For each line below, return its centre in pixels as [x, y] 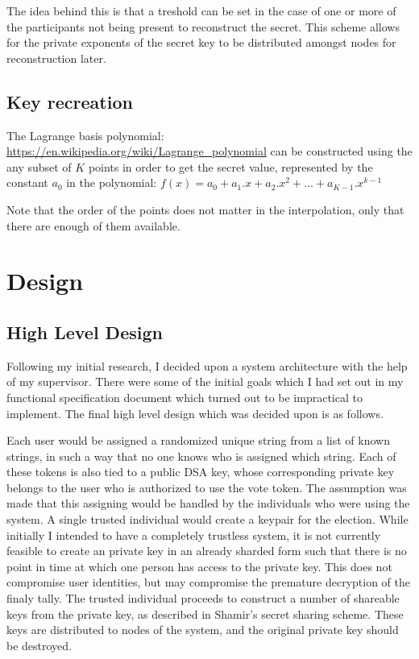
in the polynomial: [112, 182]
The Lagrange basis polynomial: [85, 135]
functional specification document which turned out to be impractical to [185, 397]
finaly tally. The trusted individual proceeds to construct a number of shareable [203, 598]
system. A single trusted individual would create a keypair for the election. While [207, 519]
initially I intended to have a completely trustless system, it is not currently [194, 535]
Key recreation [70, 101]
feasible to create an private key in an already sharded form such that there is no [207, 551]
